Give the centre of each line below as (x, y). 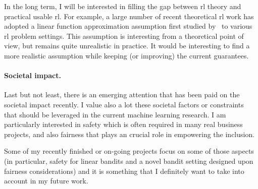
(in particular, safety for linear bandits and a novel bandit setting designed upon (129, 161)
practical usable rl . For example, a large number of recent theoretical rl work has (129, 16)
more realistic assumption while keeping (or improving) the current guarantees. (126, 55)
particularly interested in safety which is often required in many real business (123, 124)
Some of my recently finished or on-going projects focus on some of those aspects (129, 151)
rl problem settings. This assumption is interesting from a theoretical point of (124, 36)
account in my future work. (46, 181)
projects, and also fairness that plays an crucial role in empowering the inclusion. (130, 134)
